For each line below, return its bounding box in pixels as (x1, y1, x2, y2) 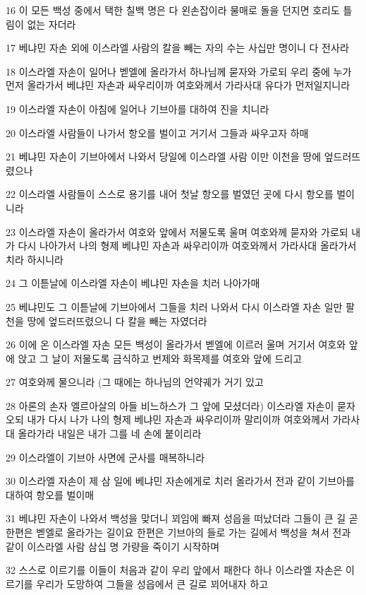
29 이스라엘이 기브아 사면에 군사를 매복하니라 (6, 449, 205, 464)
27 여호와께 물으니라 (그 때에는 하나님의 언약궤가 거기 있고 (6, 375, 264, 389)
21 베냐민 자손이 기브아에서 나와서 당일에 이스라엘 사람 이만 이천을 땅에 (6, 149, 322, 164)
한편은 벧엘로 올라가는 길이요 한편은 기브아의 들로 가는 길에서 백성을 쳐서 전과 (6, 525, 351, 540)
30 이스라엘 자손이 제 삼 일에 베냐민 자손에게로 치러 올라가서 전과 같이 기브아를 (6, 473, 355, 488)
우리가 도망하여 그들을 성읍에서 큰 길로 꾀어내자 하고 (36, 576, 269, 591)
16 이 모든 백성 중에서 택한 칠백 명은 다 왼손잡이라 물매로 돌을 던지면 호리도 (6, 3, 340, 17)
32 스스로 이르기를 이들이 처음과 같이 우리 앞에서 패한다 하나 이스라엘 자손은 (6, 562, 343, 577)
